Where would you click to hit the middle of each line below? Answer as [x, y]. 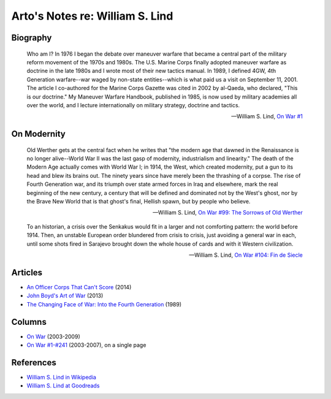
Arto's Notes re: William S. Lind [92, 16]
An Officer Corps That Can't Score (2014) [79, 287]
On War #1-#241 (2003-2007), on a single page [86, 345]
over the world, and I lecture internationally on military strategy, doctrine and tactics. [133, 105]
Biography [32, 38]
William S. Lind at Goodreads [63, 386]
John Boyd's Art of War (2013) [65, 296]
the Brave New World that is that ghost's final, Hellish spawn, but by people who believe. [139, 202]
